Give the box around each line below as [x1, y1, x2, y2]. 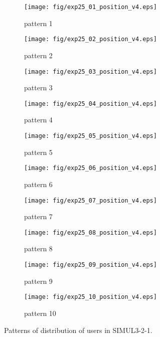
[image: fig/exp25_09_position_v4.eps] [24, 261, 157, 268]
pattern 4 [24, 114, 53, 125]
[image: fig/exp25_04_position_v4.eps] [24, 100, 157, 107]
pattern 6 [24, 179, 53, 189]
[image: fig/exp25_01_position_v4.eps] [24, 4, 157, 11]
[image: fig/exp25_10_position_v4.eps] [24, 293, 157, 301]
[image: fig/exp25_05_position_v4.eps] [24, 132, 157, 139]
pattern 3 [24, 82, 53, 93]
